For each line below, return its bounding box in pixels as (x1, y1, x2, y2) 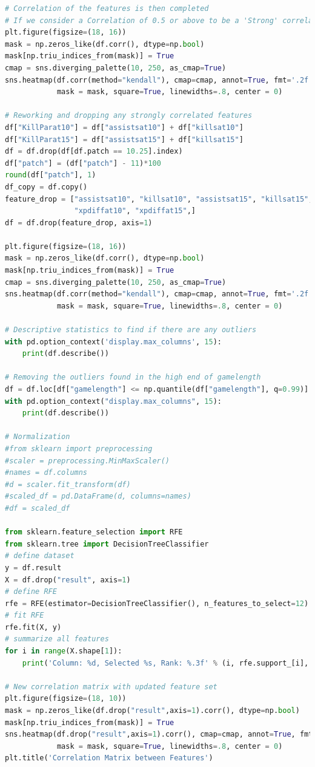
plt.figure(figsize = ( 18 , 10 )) (5, 694, 127, 703)
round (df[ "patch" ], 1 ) (5, 171, 96, 180)
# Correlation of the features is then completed (5, 4, 209, 13)
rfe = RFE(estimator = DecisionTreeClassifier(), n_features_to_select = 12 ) (5, 599, 309, 608)
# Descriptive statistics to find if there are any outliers (5, 326, 257, 335)
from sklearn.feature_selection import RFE (5, 528, 183, 537)
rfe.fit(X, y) (5, 622, 62, 632)
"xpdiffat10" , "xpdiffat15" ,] (74, 206, 196, 216)
